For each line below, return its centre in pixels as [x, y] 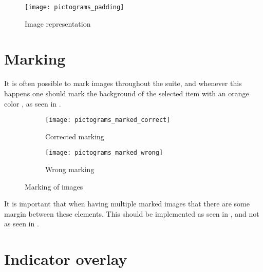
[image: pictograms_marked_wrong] [104, 153]
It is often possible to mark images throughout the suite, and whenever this [123, 83]
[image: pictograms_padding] [74, 7]
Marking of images [54, 186]
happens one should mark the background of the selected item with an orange [127, 93]
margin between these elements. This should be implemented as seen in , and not [132, 213]
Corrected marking [75, 136]
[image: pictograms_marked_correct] [108, 120]
